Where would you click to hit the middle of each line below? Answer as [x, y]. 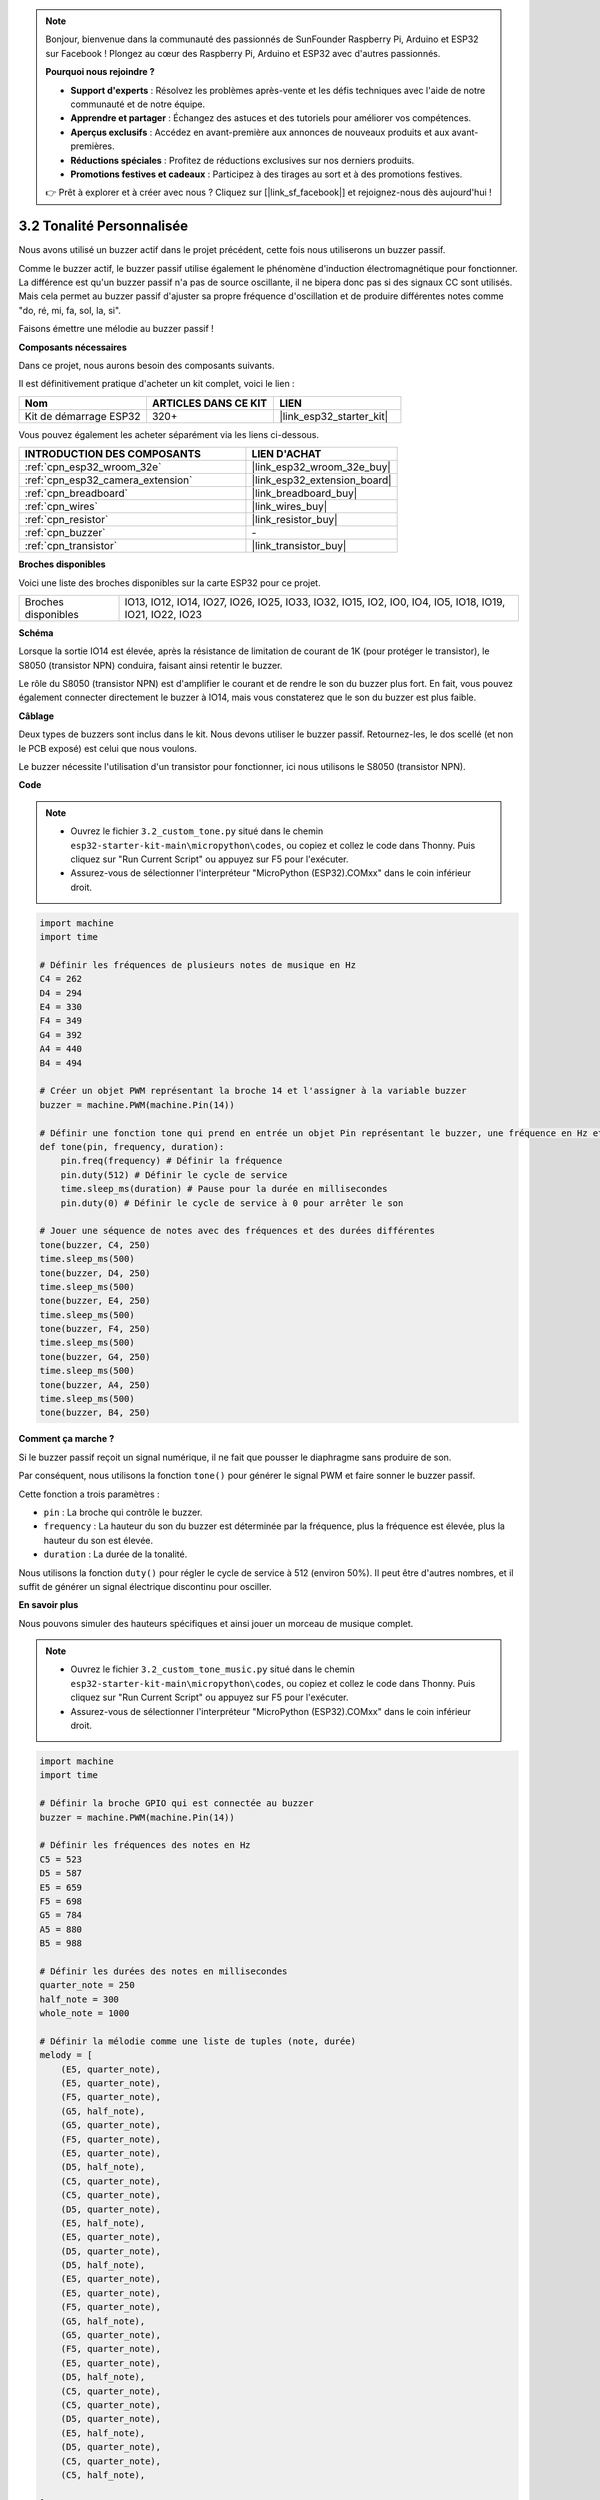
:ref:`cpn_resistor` [66, 520]
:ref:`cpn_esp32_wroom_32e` [93, 467]
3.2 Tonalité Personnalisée [103, 226]
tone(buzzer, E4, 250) [95, 1301]
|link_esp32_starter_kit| [334, 416]
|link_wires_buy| [289, 507]
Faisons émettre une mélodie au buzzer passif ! [116, 329]
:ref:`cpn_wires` [61, 507]
